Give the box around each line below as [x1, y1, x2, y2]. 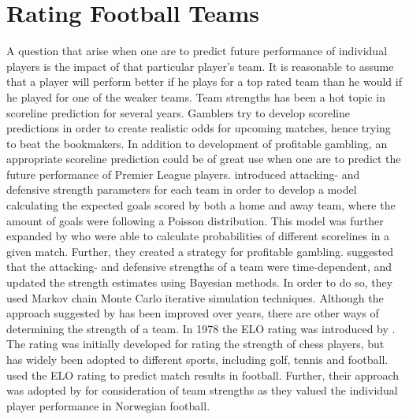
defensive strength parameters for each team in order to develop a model [6, 181, 357, 198]
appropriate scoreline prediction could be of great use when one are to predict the [6, 150, 401, 167]
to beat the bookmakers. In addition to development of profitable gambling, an [6, 135, 388, 151]
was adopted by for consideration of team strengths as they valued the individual [6, 382, 398, 399]
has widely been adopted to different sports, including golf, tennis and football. [6, 351, 389, 367]
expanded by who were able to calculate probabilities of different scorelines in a [6, 228, 390, 244]
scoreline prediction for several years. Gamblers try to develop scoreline [6, 104, 350, 121]
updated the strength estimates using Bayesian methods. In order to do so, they [6, 274, 393, 291]
